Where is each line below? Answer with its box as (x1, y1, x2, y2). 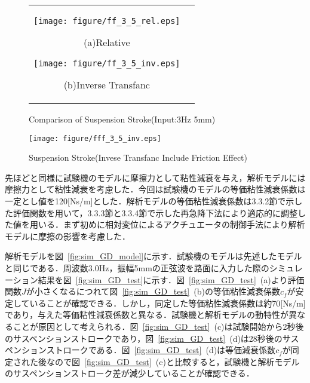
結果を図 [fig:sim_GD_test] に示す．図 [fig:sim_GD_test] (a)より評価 (38, 273, 305, 286)
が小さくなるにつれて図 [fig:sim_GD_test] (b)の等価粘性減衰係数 (26, 285, 280, 298)
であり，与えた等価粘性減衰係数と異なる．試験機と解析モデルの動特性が (5, 308, 288, 321)
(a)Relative (83, 35, 130, 49)
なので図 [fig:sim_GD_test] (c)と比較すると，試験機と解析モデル (46, 355, 300, 367)
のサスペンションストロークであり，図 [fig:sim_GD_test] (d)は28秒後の (5, 332, 283, 344)
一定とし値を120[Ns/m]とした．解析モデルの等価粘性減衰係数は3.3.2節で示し (5, 195, 303, 207)
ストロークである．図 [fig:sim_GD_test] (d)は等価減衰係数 (46, 344, 276, 356)
